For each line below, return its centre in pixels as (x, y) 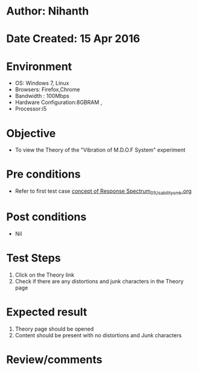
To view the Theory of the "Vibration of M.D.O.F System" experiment (100, 150)
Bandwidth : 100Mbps (42, 96)
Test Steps (34, 258)
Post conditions (46, 217)
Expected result (47, 312)
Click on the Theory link (44, 275)
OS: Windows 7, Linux (42, 83)
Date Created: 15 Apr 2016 (73, 39)
